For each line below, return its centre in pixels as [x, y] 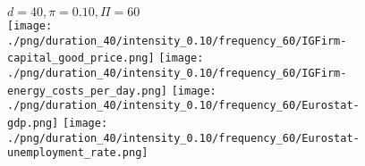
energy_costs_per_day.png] [87, 91]
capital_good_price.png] [81, 58]
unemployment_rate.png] [78, 153]
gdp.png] [33, 123]
